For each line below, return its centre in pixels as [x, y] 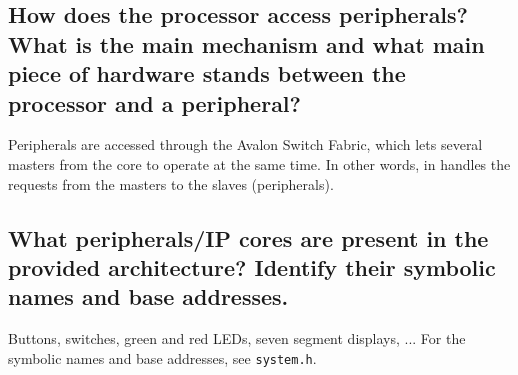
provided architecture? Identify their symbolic [252, 266]
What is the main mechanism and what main [246, 43]
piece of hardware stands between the [207, 73]
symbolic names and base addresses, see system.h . [162, 357]
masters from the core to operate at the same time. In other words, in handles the [259, 163]
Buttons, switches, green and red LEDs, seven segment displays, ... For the [237, 338]
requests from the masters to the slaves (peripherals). [171, 183]
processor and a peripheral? [154, 102]
